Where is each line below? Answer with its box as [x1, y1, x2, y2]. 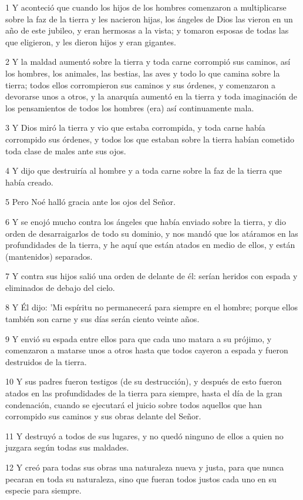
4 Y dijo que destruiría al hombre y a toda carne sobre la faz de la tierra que [5, 164, 282, 177]
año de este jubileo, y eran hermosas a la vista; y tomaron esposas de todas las [5, 24, 289, 37]
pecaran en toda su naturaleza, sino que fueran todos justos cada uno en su [5, 472, 277, 485]
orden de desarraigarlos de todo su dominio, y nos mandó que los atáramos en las [5, 227, 298, 239]
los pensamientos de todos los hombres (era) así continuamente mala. [5, 101, 254, 114]
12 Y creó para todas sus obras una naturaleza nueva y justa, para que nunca [5, 461, 284, 473]
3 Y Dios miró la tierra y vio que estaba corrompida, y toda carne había [5, 121, 265, 134]
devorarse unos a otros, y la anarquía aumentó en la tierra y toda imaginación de [5, 90, 298, 102]
